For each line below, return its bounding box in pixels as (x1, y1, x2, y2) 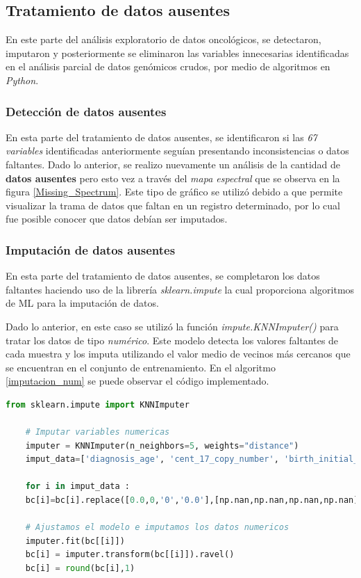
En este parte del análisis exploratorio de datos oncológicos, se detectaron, (6, 32, 321, 47)
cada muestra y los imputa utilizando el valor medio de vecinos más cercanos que (6, 346, 351, 361)
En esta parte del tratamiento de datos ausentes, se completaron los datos (6, 268, 320, 283)
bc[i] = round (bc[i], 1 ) (25, 563, 135, 574)
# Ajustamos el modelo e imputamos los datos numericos (25, 522, 289, 533)
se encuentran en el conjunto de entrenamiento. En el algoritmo (6, 360, 276, 374)
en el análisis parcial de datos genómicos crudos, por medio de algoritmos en (6, 59, 330, 74)
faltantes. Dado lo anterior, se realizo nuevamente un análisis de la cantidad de (6, 156, 341, 171)
